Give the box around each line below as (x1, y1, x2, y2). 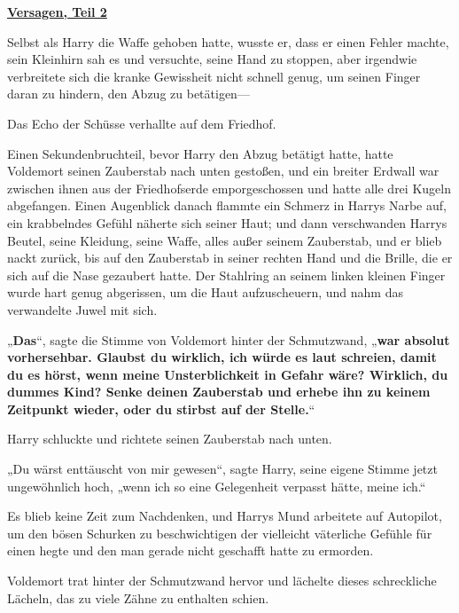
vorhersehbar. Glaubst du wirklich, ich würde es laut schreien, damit (7, 348, 437, 366)
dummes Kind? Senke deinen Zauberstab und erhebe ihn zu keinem (7, 382, 431, 401)
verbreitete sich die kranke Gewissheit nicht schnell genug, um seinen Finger (7, 67, 421, 85)
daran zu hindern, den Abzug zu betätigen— (7, 84, 250, 103)
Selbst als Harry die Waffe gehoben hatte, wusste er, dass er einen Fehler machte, (7, 32, 449, 51)
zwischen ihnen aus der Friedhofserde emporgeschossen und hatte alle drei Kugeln (7, 178, 451, 197)
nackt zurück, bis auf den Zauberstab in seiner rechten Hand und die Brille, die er (7, 248, 453, 267)
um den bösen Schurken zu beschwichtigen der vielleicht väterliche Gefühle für (7, 523, 432, 542)
